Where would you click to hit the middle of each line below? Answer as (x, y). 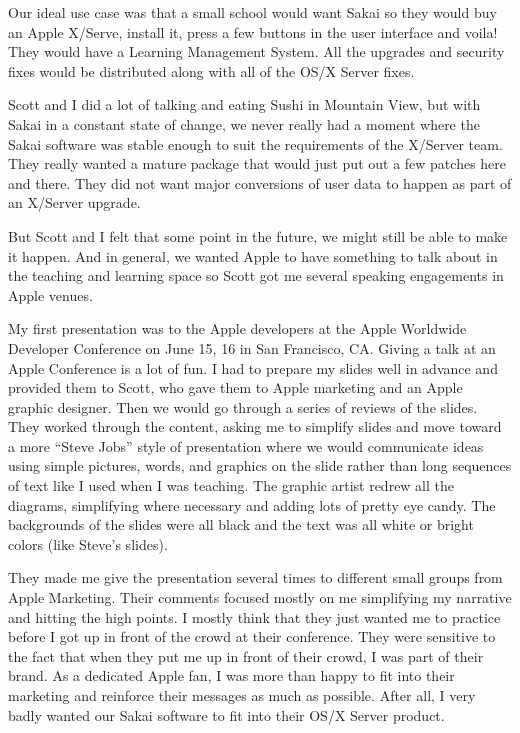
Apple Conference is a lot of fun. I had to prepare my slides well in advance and (253, 367)
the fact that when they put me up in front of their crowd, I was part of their (246, 655)
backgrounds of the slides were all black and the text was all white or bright (241, 524)
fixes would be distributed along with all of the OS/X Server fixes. (211, 70)
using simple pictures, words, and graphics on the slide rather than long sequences (260, 465)
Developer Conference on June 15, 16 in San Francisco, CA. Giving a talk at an (252, 347)
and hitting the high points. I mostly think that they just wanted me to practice (254, 616)
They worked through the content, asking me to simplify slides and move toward (255, 426)
